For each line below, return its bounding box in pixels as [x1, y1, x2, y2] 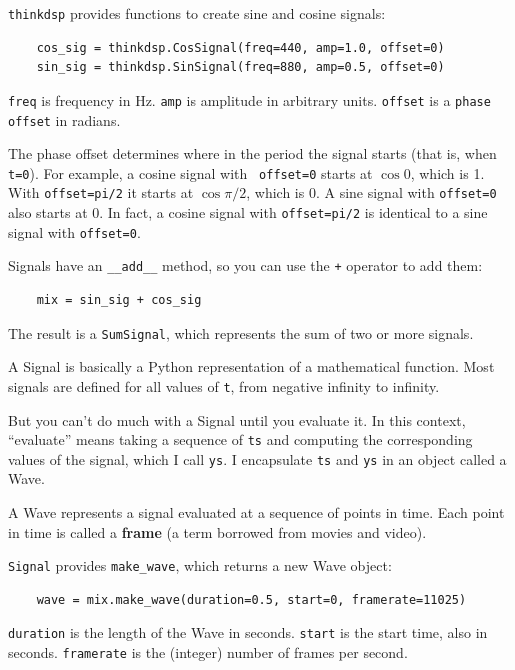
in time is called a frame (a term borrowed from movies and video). [8, 521, 427, 542]
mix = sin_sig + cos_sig [36, 293, 202, 308]
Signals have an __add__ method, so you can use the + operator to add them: [8, 255, 483, 276]
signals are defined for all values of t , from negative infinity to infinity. [8, 375, 440, 396]
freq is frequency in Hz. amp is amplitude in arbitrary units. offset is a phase [8, 89, 491, 110]
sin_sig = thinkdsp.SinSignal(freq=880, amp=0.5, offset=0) [36, 60, 445, 75]
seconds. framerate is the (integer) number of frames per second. [8, 642, 408, 663]
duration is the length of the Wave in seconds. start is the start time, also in [8, 622, 488, 643]
